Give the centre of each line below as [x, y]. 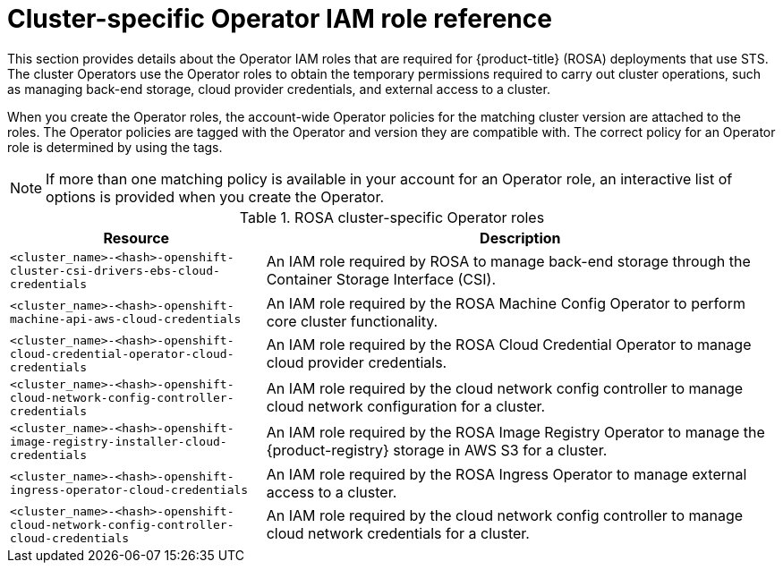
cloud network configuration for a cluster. [406, 407]
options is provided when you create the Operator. [215, 196]
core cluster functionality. [352, 321]
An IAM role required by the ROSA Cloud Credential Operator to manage [509, 345]
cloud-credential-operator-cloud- [122, 353]
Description [520, 238]
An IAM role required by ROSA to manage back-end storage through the [508, 262]
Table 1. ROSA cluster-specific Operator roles [392, 217]
